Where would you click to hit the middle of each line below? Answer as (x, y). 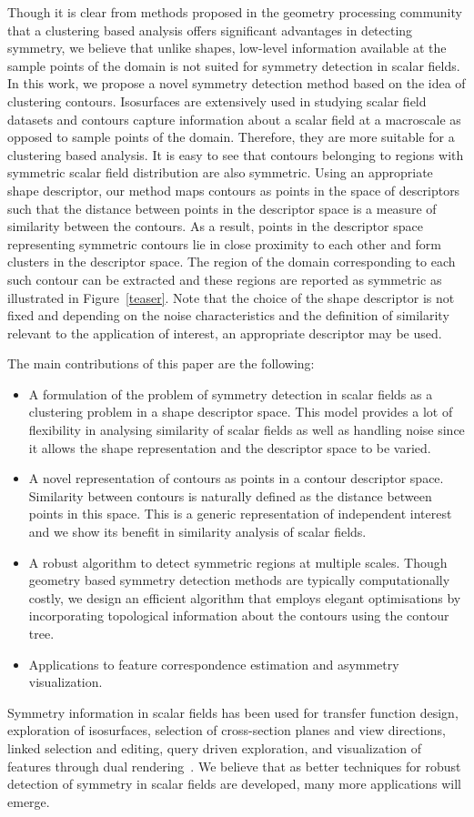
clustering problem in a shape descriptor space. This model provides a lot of (241, 412)
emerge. (29, 801)
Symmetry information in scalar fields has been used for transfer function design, (233, 712)
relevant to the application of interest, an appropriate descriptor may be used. (225, 333)
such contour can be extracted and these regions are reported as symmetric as (225, 279)
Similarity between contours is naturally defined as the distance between (230, 495)
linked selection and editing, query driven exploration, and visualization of (214, 747)
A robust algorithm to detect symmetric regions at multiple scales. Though (238, 562)
